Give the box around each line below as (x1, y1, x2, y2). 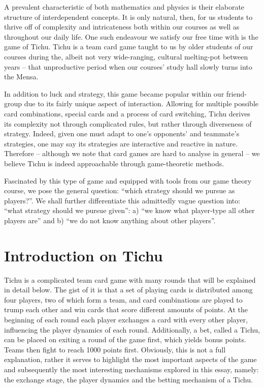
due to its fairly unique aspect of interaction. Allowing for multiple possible (24, 98, 259, 109)
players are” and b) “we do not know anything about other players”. (4, 215, 216, 225)
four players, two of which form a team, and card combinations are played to (4, 294, 243, 305)
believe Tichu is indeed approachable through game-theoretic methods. (4, 158, 224, 168)
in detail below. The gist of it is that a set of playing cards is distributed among (4, 284, 253, 295)
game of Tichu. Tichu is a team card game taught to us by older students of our (4, 41, 253, 52)
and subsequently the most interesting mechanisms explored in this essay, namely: (4, 364, 259, 374)
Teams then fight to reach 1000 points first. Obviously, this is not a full (4, 344, 226, 354)
